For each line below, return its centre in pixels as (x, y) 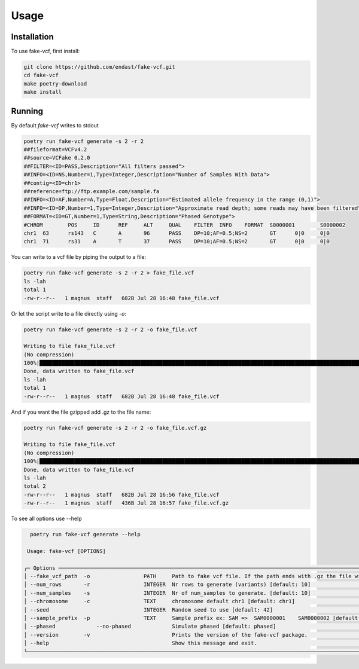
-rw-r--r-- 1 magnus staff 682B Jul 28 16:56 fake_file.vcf (121, 494)
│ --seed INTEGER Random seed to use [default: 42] (148, 610)
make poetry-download (55, 83)
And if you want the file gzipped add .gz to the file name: (81, 412)
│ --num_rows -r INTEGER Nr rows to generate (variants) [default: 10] (167, 585)
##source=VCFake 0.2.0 (57, 158)
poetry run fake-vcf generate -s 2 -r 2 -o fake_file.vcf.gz (115, 428)
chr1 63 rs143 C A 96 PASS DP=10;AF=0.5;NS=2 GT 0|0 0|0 (177, 233)
